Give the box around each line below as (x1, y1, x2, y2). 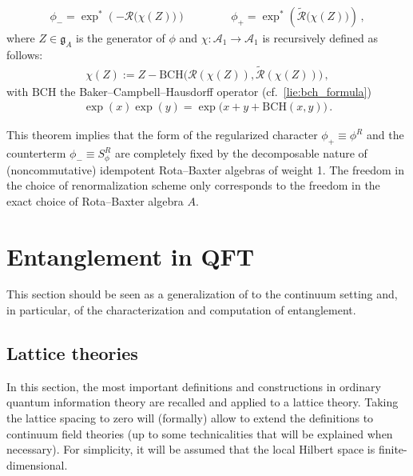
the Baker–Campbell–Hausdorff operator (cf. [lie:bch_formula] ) (60, 82, 371, 99)
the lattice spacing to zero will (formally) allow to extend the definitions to (6, 410, 374, 426)
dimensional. (6, 456, 68, 473)
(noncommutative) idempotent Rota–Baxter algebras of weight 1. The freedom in (6, 161, 404, 178)
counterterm (6, 145, 66, 162)
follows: (6, 46, 43, 62)
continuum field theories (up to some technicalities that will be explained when (6, 425, 393, 442)
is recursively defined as (262, 30, 379, 46)
